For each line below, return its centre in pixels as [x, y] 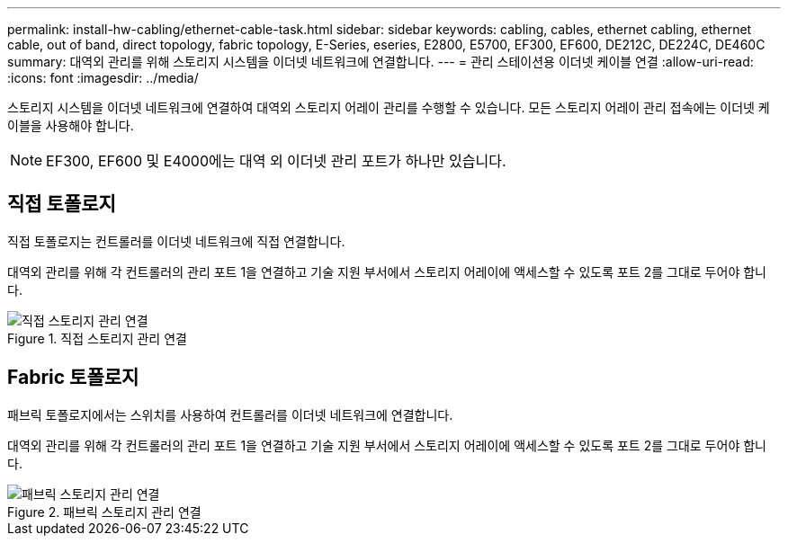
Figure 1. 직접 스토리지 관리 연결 [97, 338]
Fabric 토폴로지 [73, 378]
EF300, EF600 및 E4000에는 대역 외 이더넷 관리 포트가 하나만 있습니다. [276, 161]
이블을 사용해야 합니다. [71, 125]
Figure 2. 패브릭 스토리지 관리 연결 [104, 512]
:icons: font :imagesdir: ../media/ [103, 78]
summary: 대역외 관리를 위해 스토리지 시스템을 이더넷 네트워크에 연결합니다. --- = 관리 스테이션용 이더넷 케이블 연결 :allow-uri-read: [381, 62]
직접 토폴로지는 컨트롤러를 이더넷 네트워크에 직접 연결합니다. [176, 241]
